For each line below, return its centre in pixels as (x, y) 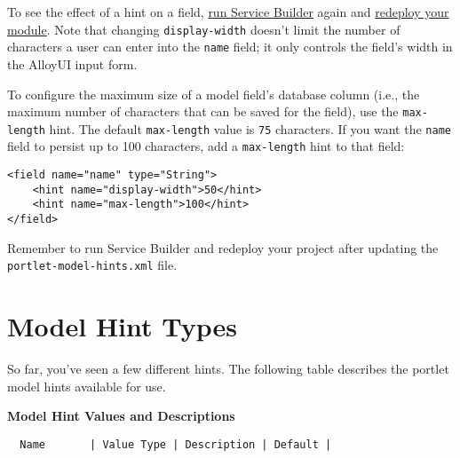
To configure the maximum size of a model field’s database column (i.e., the (214, 94)
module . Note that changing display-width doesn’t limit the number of (204, 29)
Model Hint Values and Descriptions (121, 416)
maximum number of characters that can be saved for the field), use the (203, 111)
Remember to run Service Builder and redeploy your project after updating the (223, 247)
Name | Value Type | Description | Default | (176, 444)
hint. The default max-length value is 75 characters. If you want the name (250, 128)
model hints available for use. (87, 386)
